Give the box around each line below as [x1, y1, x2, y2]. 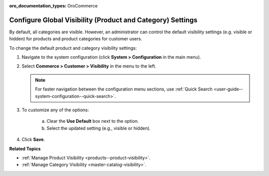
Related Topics [9, 146, 41, 152]
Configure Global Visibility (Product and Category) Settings [9, 15, 198, 24]
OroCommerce [67, 3, 98, 8]
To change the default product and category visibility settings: [9, 45, 137, 51]
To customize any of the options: [21, 107, 89, 113]
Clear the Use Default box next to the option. [46, 118, 139, 124]
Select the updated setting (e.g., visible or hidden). [46, 125, 151, 131]
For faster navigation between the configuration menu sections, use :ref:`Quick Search [35, 86, 213, 92]
